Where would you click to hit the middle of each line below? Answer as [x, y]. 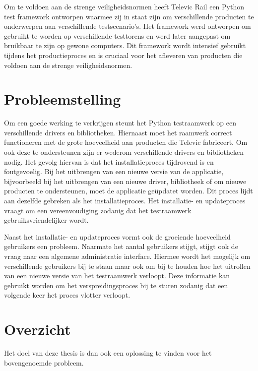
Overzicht [37, 329]
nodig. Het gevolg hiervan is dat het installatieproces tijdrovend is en [109, 161]
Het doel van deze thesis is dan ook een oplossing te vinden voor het [108, 353]
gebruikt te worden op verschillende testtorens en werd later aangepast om [117, 35]
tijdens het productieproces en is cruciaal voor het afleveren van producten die [123, 55]
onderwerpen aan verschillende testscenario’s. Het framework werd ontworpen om [128, 26]
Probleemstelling [63, 99]
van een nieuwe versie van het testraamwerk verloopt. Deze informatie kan [117, 276]
